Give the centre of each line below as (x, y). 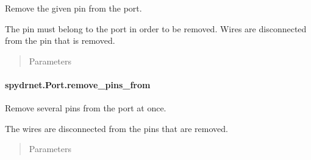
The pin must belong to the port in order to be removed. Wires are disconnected (156, 28)
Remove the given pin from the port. (73, 8)
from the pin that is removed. (60, 40)
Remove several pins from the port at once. (86, 108)
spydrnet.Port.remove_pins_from (78, 84)
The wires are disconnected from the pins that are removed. (116, 128)
